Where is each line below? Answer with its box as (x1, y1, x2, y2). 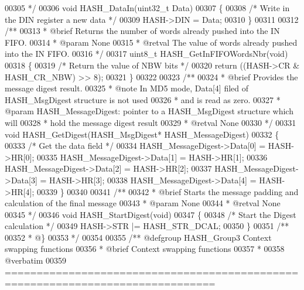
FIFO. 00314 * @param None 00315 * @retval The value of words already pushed (5, 36, 298, 48)
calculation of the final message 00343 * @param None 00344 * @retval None (5, 197, 281, 209)
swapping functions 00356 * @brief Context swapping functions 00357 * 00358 (5, 243, 285, 255)
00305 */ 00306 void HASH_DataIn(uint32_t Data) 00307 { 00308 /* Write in (5, 2, 290, 13)
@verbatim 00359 (5, 254, 67, 267)
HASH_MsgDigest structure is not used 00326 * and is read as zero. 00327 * (5, 93, 281, 105)
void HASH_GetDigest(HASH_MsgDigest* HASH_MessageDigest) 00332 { (5, 128, 279, 140)
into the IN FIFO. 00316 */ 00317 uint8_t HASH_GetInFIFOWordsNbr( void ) (5, 47, 288, 60)
